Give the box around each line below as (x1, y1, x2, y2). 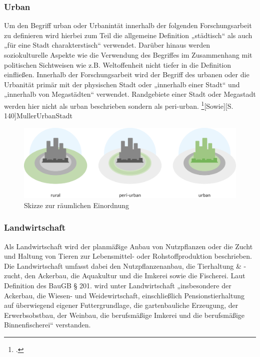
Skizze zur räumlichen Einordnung (24, 200, 129, 210)
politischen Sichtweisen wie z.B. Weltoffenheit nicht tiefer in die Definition (4, 59, 231, 70)
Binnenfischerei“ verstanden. (4, 319, 91, 330)
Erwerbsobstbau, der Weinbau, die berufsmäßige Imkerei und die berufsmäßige (4, 309, 245, 320)
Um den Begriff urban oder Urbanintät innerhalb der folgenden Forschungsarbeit (4, 20, 252, 31)
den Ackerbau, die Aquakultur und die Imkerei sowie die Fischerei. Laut (24, 270, 245, 281)
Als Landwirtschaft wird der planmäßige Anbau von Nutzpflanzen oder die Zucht (4, 241, 253, 251)
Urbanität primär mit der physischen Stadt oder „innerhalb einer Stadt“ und (4, 79, 240, 89)
